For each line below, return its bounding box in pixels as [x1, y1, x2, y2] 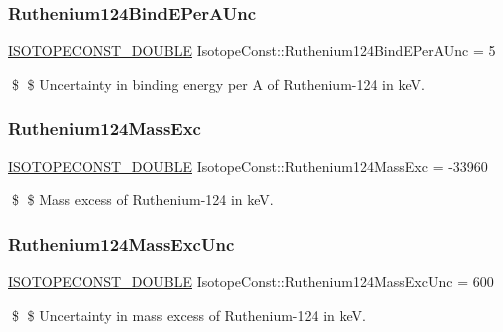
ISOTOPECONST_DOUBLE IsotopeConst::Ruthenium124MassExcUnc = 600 [8, 271, 494, 292]
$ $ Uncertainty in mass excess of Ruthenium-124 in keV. [11, 304, 366, 325]
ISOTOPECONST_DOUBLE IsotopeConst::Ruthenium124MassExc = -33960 [8, 155, 488, 176]
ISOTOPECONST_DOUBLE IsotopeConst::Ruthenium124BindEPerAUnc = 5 [8, 40, 496, 61]
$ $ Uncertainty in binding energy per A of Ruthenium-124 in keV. [11, 73, 425, 94]
